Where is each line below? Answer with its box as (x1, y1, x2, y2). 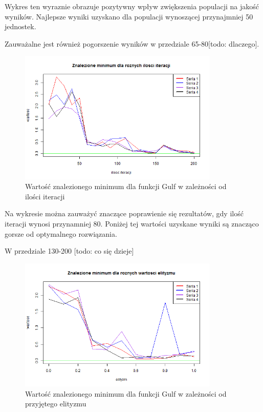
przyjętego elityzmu (25, 398, 86, 409)
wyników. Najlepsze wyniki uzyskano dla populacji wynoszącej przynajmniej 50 (5, 11, 253, 22)
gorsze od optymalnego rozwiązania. (5, 228, 117, 239)
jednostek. (5, 21, 36, 32)
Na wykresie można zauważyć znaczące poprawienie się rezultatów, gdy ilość (5, 208, 244, 219)
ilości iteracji (25, 191, 65, 201)
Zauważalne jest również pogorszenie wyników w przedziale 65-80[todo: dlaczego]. (5, 38, 259, 49)
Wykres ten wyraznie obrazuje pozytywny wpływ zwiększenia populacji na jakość (5, 1, 259, 11)
